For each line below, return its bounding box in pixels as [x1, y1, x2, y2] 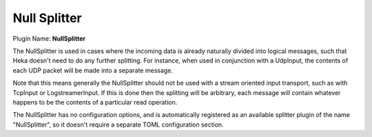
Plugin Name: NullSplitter [12, 34, 86, 43]
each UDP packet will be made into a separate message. [12, 66, 174, 74]
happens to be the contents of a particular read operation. [12, 98, 178, 106]
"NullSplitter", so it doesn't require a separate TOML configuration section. [12, 120, 224, 129]
